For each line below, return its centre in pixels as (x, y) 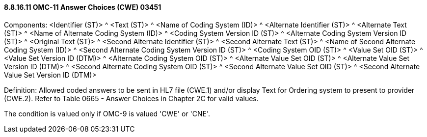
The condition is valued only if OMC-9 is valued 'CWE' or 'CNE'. (107, 113)
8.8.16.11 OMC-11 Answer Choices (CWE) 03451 (83, 7)
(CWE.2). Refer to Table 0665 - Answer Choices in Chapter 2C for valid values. (131, 98)
